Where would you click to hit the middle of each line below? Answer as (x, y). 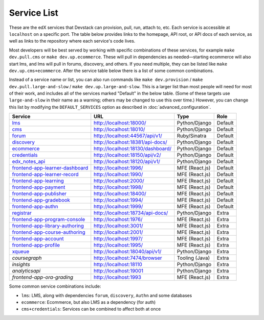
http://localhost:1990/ (118, 174)
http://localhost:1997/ (118, 239)
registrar (22, 213)
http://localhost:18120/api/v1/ (127, 162)
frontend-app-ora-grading (43, 277)
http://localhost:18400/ (120, 194)
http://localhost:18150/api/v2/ (127, 155)
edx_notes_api (29, 162)
